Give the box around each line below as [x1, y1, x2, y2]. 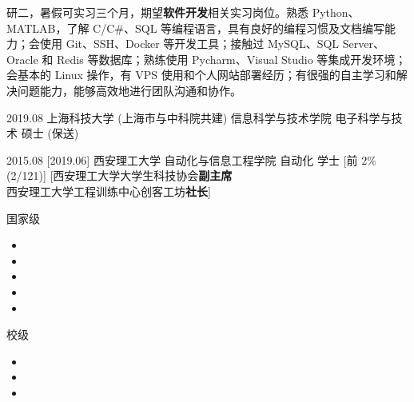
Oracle [6, 50, 38, 67]
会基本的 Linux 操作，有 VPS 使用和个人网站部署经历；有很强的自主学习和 [6, 66, 396, 83]
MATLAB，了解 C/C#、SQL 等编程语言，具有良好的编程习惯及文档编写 [6, 19, 385, 36]
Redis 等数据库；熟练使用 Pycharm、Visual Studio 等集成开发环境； [57, 50, 407, 67]
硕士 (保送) [21, 125, 79, 141]
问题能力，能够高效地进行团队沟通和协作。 [17, 82, 241, 98]
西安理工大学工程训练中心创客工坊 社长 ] [6, 182, 211, 199]
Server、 [342, 35, 384, 52]
